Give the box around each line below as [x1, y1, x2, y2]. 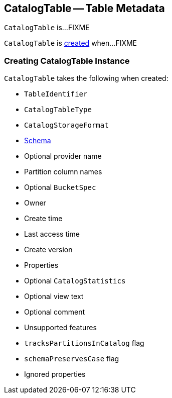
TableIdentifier [24, 90, 88, 98]
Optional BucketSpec [24, 183, 96, 192]
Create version [24, 245, 73, 254]
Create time [24, 214, 63, 223]
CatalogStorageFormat [24, 121, 109, 130]
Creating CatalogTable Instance [4, 55, 130, 66]
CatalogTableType [24, 106, 92, 114]
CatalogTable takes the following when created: [4, 74, 168, 83]
